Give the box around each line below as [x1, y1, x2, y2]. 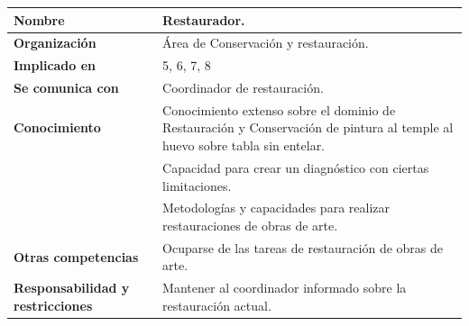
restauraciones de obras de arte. [162, 215, 338, 234]
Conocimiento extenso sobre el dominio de [162, 100, 396, 119]
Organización [14, 33, 97, 52]
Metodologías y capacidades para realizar [162, 198, 390, 217]
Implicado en [14, 56, 97, 75]
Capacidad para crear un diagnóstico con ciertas [162, 158, 429, 177]
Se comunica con [14, 78, 119, 97]
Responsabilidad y [14, 278, 130, 297]
